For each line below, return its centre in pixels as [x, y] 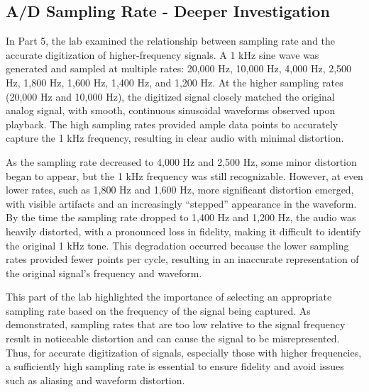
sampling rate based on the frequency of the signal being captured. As [158, 310]
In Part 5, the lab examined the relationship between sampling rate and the [171, 41]
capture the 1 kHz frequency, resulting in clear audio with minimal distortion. [175, 138]
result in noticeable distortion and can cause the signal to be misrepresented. [173, 338]
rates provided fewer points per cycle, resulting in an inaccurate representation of [182, 259]
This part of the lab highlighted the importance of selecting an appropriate [169, 297]
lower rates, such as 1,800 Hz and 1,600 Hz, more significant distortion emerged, [180, 190]
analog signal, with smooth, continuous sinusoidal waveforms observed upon [171, 110]
